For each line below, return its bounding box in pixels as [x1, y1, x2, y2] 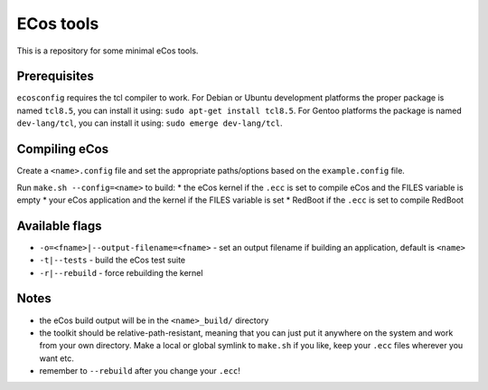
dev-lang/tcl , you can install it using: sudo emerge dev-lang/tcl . [16, 118, 283, 128]
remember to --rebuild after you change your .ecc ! [39, 366, 241, 376]
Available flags [16, 218, 103, 233]
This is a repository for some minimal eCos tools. [16, 45, 199, 56]
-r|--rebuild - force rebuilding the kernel [39, 267, 203, 278]
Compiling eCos [16, 141, 108, 157]
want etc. [39, 353, 74, 364]
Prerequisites [16, 69, 94, 84]
